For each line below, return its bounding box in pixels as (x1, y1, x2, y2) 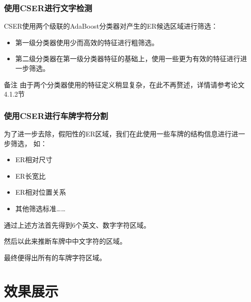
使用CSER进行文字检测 (4, 1, 92, 14)
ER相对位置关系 (15, 187, 66, 197)
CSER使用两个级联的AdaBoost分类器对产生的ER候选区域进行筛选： (4, 21, 218, 31)
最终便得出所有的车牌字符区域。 (4, 252, 106, 262)
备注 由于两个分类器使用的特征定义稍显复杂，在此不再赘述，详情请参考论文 (4, 79, 245, 89)
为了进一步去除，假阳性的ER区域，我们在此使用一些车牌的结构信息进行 (4, 129, 232, 138)
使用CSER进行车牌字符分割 (4, 109, 108, 121)
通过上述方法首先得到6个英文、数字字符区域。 (4, 219, 150, 230)
